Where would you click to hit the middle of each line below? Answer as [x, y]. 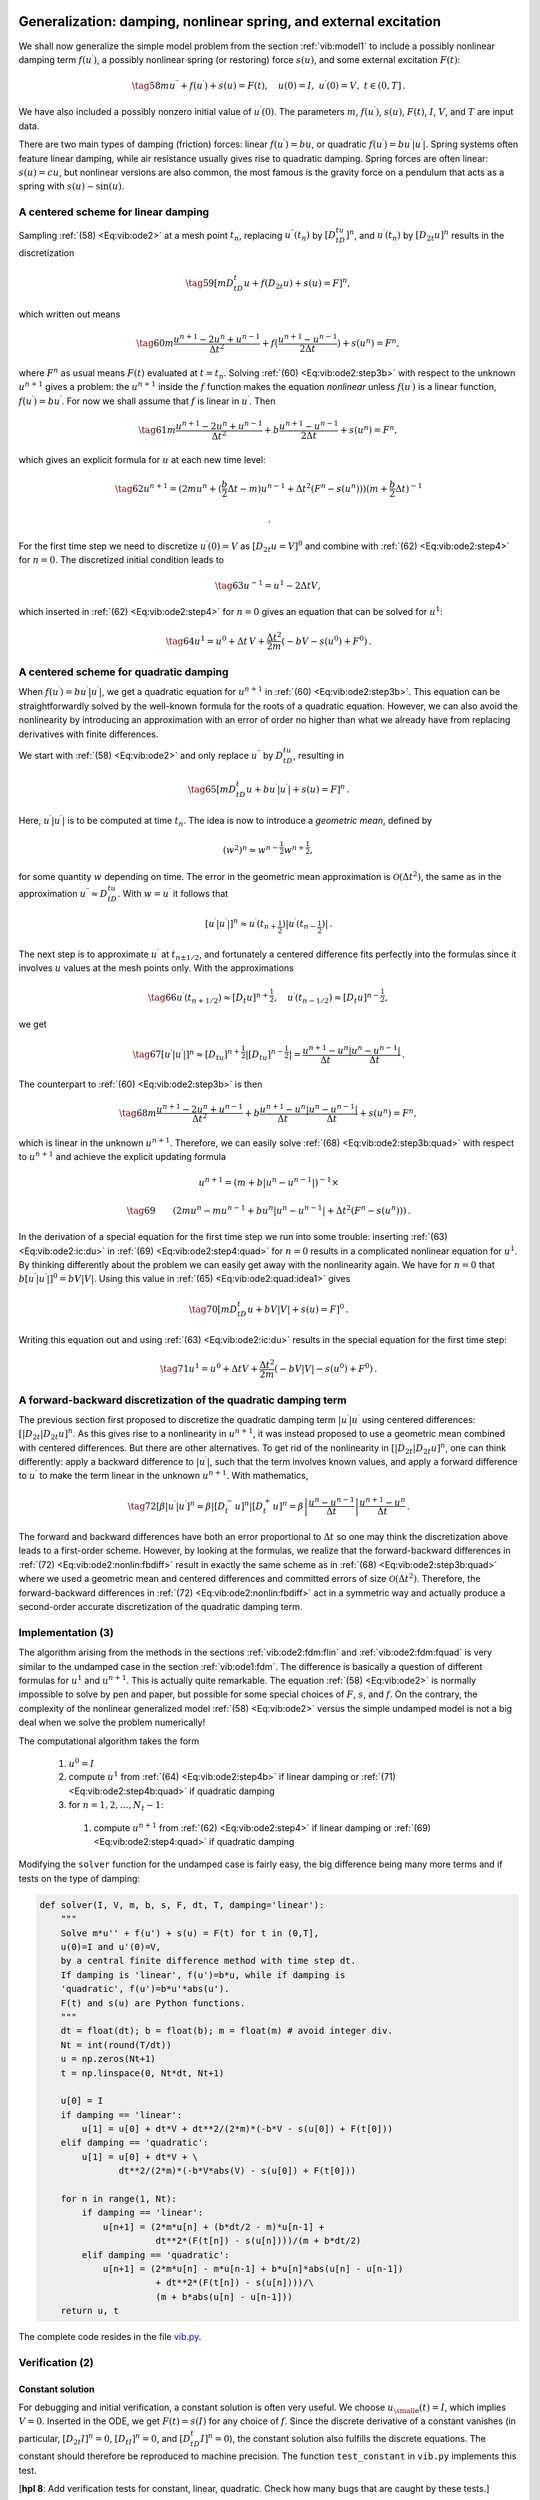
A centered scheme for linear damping [114, 212]
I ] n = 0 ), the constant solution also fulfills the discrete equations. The [343, 2437]
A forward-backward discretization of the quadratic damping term [182, 1400]
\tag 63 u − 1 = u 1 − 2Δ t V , [268, 585]
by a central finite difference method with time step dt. [208, 1961]
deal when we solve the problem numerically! [112, 1722]
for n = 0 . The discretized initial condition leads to [121, 559]
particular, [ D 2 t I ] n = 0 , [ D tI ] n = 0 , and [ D [104, 2439]
